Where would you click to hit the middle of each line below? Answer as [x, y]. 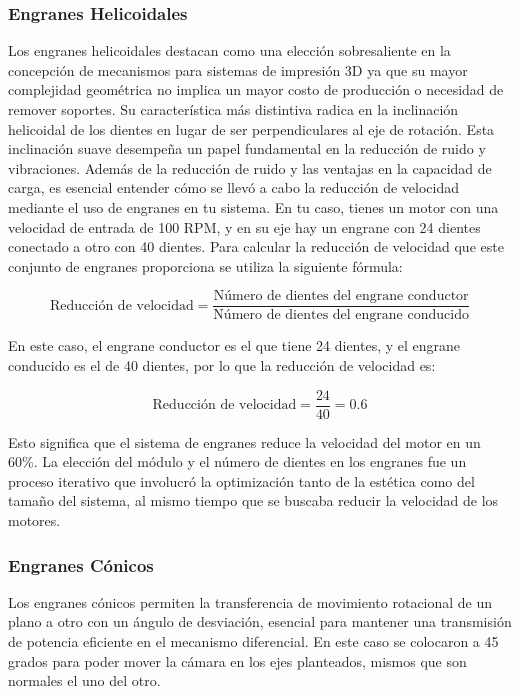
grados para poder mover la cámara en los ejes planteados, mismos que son [237, 660]
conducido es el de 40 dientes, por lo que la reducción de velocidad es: [222, 365]
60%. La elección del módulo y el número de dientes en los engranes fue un [237, 461]
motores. [34, 520]
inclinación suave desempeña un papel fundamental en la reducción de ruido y [247, 148]
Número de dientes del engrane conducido [341, 315]
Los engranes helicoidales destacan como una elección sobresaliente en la [229, 50]
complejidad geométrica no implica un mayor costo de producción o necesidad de [256, 89]
